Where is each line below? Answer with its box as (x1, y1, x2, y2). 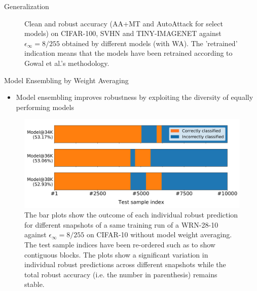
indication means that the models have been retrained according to (24, 48, 233, 58)
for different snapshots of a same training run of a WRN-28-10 (24, 219, 218, 230)
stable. (24, 279, 45, 289)
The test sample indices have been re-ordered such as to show (24, 239, 215, 250)
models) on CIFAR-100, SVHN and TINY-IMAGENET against (24, 28, 222, 39)
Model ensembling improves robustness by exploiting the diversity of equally (16, 92, 253, 102)
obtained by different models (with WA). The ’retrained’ (62, 38, 238, 48)
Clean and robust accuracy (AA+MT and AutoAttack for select (24, 18, 223, 28)
